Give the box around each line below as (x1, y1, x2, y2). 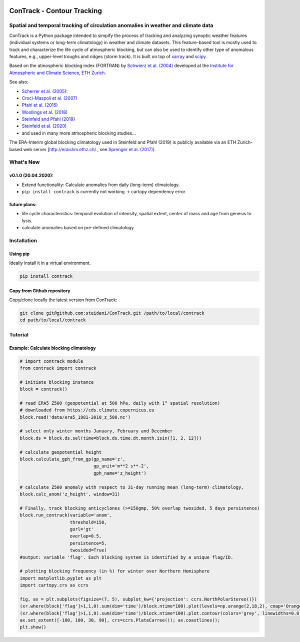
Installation (9, 237, 37, 244)
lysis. (21, 218, 32, 224)
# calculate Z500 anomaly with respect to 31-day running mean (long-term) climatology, (19, 484, 244, 490)
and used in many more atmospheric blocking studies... (21, 130, 136, 136)
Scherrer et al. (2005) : (21, 88, 67, 94)
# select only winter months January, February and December (19, 428, 173, 434)
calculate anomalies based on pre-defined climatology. (21, 225, 135, 231)
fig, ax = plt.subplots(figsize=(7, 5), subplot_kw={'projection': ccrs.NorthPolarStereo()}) (19, 596, 257, 602)
